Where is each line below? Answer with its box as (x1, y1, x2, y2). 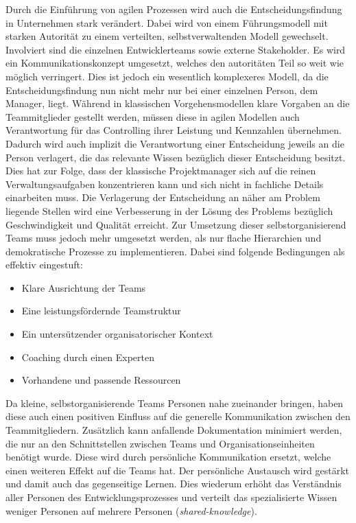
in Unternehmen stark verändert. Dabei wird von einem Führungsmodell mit (5, 15, 328, 30)
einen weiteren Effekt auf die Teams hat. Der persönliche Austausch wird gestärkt (5, 463, 350, 477)
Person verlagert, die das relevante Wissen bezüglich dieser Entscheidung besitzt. (5, 150, 346, 164)
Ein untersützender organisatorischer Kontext (21, 327, 213, 341)
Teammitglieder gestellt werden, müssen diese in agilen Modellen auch (5, 109, 300, 124)
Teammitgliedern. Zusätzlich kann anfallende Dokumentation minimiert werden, (5, 423, 342, 437)
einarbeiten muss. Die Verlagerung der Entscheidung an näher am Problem (5, 190, 320, 205)
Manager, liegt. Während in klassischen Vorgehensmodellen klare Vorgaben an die (5, 96, 350, 111)
